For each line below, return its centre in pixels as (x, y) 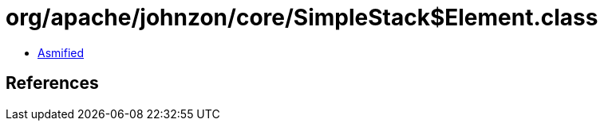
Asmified (61, 52)
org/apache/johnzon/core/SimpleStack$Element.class (302, 17)
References (52, 83)
